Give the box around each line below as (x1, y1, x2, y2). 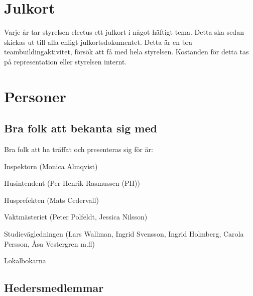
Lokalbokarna (4, 255, 46, 266)
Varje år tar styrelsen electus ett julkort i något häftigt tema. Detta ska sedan (4, 27, 244, 37)
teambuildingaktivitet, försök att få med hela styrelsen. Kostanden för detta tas (4, 46, 249, 57)
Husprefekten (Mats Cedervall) (4, 194, 99, 205)
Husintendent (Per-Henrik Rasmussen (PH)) (4, 178, 140, 188)
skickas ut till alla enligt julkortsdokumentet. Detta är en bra (4, 36, 193, 47)
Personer (4, 86, 66, 106)
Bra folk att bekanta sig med (4, 120, 157, 136)
